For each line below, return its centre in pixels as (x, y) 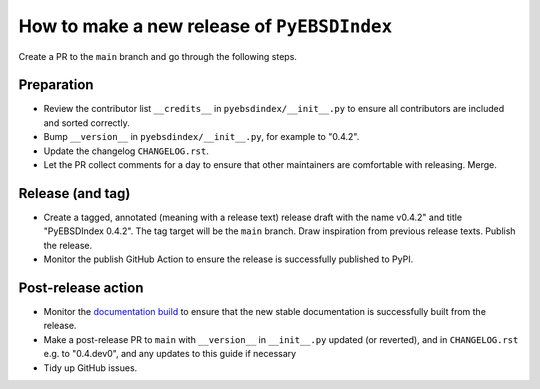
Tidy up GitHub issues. (90, 367)
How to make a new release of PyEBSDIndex (205, 26)
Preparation (56, 85)
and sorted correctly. (86, 122)
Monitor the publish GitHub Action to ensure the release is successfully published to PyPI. (228, 259)
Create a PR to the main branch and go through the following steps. (157, 56)
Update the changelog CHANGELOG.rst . (126, 151)
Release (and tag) (74, 193)
